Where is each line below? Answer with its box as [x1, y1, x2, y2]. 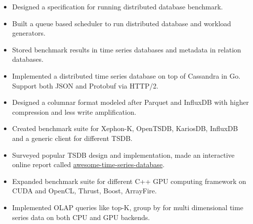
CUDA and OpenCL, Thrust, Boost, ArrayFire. [12, 185, 157, 196]
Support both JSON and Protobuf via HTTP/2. [12, 80, 159, 90]
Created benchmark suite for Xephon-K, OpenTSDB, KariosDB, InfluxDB [12, 123, 238, 134]
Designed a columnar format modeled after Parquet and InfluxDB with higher [12, 97, 249, 107]
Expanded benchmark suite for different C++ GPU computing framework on [12, 176, 247, 186]
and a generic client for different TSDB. [12, 133, 132, 143]
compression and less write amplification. [12, 106, 136, 117]
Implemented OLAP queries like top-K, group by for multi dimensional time [12, 202, 244, 212]
